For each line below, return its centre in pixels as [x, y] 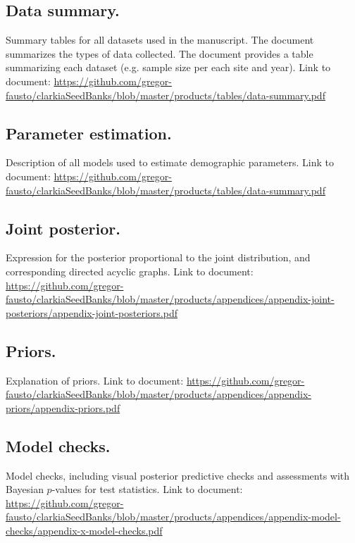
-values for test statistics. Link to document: [147, 489]
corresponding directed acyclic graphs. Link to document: [130, 271]
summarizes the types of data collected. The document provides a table [160, 53]
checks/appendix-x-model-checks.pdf [84, 530]
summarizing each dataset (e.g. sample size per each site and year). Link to [168, 67]
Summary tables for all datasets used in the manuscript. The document [160, 40]
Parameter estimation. [89, 133]
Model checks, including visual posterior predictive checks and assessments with [178, 475]
